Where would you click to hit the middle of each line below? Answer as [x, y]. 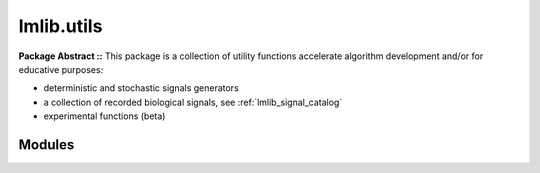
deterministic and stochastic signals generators [141, 88]
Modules [46, 144]
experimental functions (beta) [104, 116]
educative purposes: [61, 69]
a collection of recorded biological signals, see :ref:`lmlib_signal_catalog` [193, 102]
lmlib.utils [60, 26]
